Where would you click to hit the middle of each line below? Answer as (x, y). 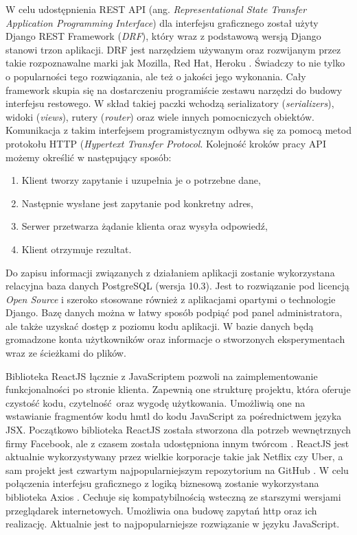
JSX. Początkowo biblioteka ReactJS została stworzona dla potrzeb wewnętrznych (178, 430)
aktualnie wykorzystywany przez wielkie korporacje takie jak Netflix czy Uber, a (174, 456)
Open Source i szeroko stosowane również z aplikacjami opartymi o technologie (171, 299)
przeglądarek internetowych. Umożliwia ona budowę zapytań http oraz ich (161, 510)
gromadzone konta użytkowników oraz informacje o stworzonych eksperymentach (175, 339)
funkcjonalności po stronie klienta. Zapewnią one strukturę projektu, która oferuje (178, 389)
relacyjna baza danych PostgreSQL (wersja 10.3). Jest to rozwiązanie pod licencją (177, 286)
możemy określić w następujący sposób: (89, 157)
